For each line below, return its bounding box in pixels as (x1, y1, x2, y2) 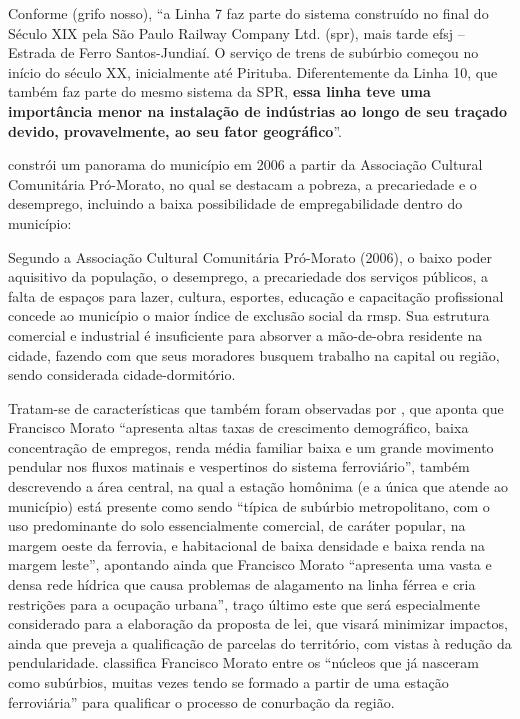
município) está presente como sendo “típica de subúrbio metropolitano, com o (8, 495, 490, 516)
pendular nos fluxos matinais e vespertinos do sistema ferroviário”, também (8, 456, 470, 477)
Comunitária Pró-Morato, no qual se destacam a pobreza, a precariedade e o (8, 173, 477, 194)
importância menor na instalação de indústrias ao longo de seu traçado (8, 100, 508, 121)
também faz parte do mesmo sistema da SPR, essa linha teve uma (8, 81, 431, 102)
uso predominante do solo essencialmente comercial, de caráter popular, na (8, 515, 466, 536)
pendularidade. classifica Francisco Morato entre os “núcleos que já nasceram (8, 652, 480, 673)
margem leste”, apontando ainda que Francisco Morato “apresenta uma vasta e (8, 554, 492, 575)
